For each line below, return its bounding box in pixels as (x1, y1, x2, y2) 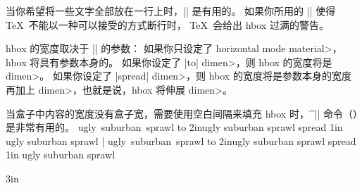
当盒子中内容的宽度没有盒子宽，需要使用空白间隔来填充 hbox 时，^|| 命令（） (6, 106, 358, 120)
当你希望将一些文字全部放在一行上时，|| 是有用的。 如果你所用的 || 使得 (6, 4, 336, 18)
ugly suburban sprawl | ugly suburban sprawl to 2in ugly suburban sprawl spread (6, 133, 356, 148)
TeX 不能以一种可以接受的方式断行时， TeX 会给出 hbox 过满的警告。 (6, 17, 329, 32)
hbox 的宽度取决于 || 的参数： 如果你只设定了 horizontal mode (6, 41, 286, 56)
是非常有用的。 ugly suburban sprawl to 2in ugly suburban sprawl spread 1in (6, 120, 343, 134)
